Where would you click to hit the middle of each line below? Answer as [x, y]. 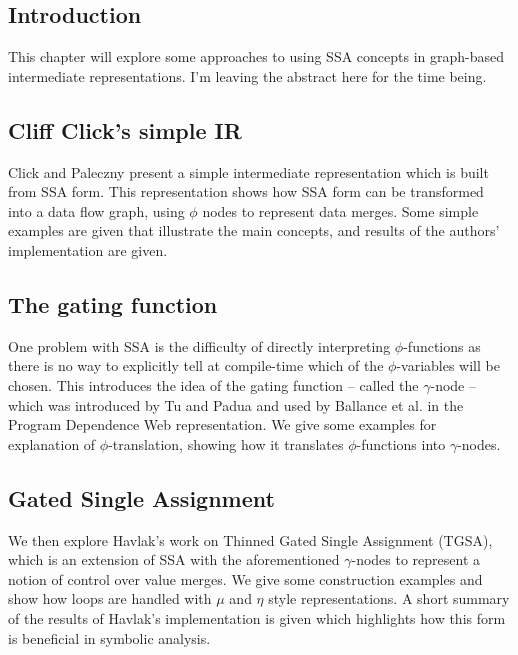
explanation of [52, 443]
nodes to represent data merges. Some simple [340, 210]
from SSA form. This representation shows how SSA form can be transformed [246, 191]
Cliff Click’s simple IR [125, 129]
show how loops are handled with [110, 598]
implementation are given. [88, 249]
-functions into [401, 443]
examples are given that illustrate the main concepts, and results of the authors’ [254, 230]
